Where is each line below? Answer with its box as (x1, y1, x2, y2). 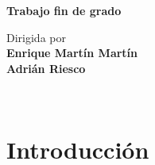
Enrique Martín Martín (6, 44, 138, 61)
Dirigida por (6, 29, 66, 45)
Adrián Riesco (6, 59, 86, 76)
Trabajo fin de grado (6, 2, 122, 18)
